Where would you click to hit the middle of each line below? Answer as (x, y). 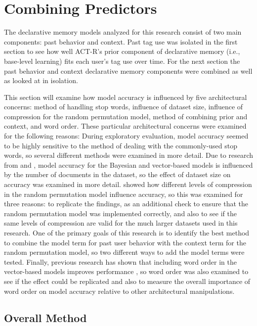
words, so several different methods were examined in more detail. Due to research (128, 155)
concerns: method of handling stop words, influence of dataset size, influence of (124, 107)
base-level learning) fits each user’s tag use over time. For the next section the (122, 61)
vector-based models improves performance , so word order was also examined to (126, 271)
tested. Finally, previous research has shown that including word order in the (121, 261)
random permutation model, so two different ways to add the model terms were (124, 252)
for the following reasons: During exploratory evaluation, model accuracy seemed (126, 136)
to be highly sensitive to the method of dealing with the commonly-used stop (121, 145)
